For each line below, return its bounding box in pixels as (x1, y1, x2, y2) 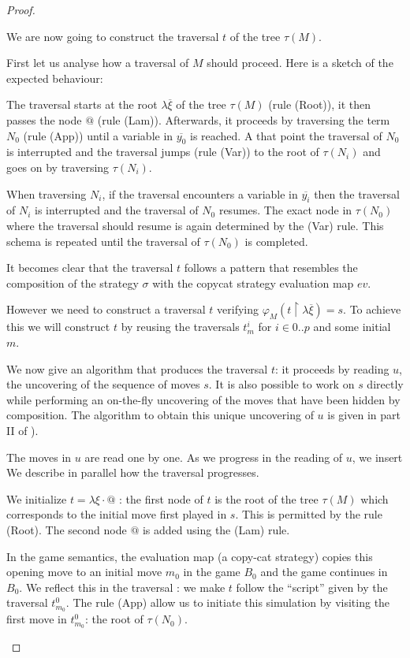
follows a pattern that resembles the (184, 259, 358, 276)
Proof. (6, 2, 35, 17)
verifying (217, 301, 259, 318)
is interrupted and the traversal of (35, 202, 199, 218)
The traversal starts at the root (6, 96, 158, 113)
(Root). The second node (6, 521, 127, 537)
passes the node (6, 111, 82, 128)
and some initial (313, 318, 391, 335)
